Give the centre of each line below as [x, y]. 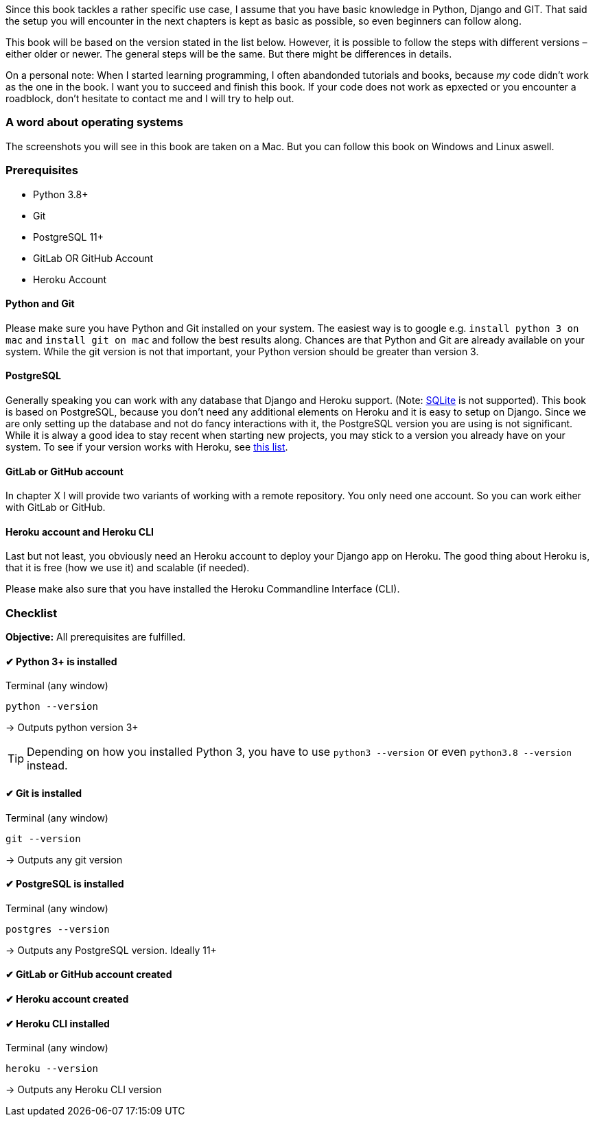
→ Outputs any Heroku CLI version [84, 1090]
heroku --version [52, 1069]
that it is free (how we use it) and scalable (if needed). [128, 568]
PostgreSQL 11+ [69, 237]
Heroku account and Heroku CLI [80, 532]
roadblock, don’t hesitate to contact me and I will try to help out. [150, 98]
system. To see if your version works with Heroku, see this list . [147, 446]
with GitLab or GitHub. [56, 508]
